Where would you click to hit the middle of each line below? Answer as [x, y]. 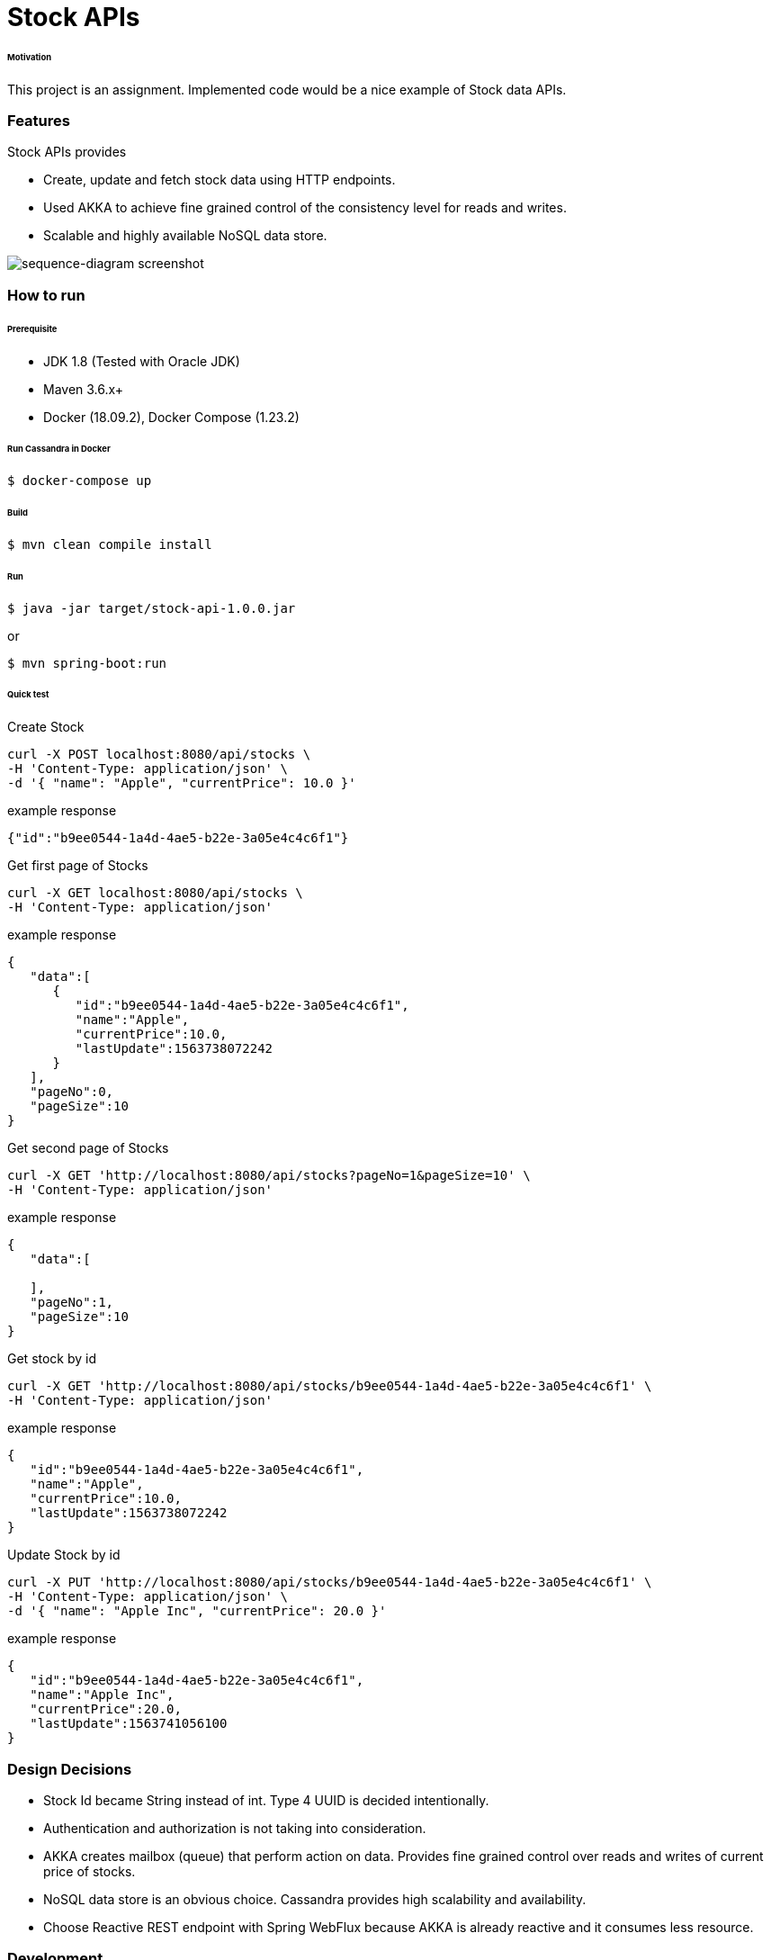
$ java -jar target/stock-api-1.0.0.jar [152, 608]
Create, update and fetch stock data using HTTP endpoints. [220, 180]
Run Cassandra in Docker [59, 449]
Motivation [29, 57]
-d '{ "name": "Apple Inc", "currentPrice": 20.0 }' [197, 1611]
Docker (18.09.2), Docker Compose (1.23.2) [171, 417]
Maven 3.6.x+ [84, 389]
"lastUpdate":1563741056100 [129, 1724]
